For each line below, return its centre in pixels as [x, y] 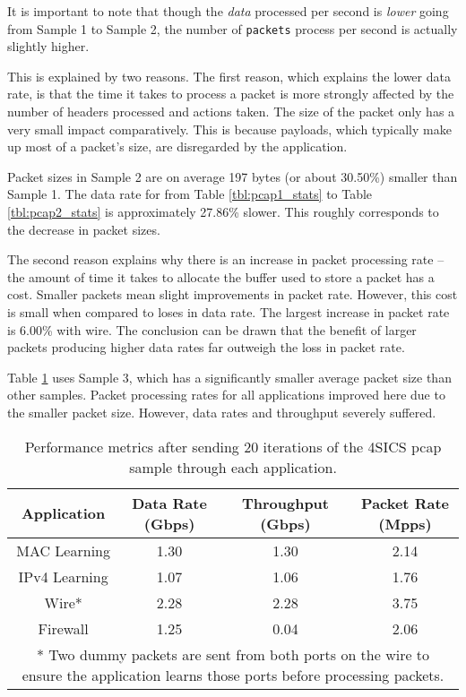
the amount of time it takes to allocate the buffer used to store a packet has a [221, 276]
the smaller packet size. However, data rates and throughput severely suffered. [222, 412]
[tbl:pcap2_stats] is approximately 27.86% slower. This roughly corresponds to [223, 211]
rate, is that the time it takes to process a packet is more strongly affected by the [231, 94]
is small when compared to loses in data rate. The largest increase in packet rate [229, 311]
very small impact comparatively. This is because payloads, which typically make [229, 129]
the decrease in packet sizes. [84, 229]
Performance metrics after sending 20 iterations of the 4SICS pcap [233, 446]
